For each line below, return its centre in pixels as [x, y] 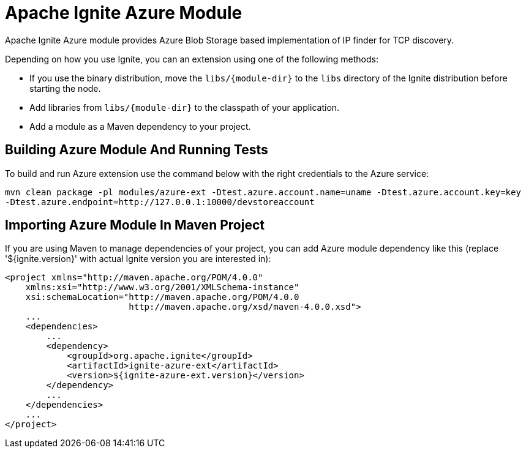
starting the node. [65, 88]
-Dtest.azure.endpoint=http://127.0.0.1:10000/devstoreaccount [160, 202]
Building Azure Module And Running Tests [137, 150]
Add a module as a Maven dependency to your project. [140, 126]
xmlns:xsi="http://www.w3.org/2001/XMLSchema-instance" [162, 287]
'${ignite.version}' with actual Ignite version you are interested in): [138, 259]
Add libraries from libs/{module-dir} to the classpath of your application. [185, 107]
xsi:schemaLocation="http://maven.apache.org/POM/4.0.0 [162, 297]
